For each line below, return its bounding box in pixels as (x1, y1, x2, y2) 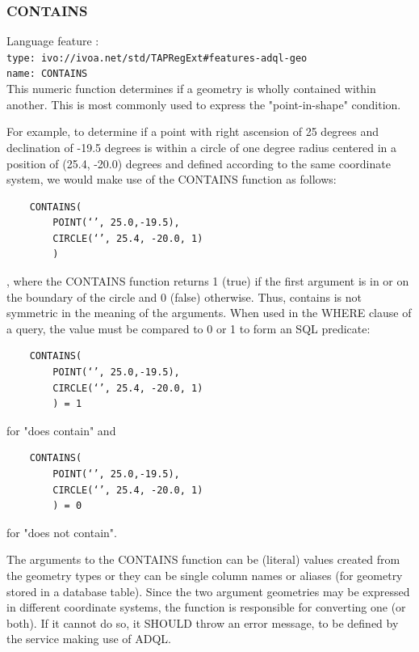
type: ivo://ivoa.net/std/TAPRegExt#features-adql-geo (6, 52, 308, 64)
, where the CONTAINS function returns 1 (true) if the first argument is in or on (6, 273, 409, 290)
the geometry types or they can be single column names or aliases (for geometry (6, 566, 403, 583)
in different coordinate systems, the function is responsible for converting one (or (6, 599, 406, 616)
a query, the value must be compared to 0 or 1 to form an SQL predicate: (6, 320, 371, 337)
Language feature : (6, 32, 99, 49)
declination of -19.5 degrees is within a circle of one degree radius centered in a (6, 138, 396, 155)
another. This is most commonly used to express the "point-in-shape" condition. (6, 95, 401, 112)
